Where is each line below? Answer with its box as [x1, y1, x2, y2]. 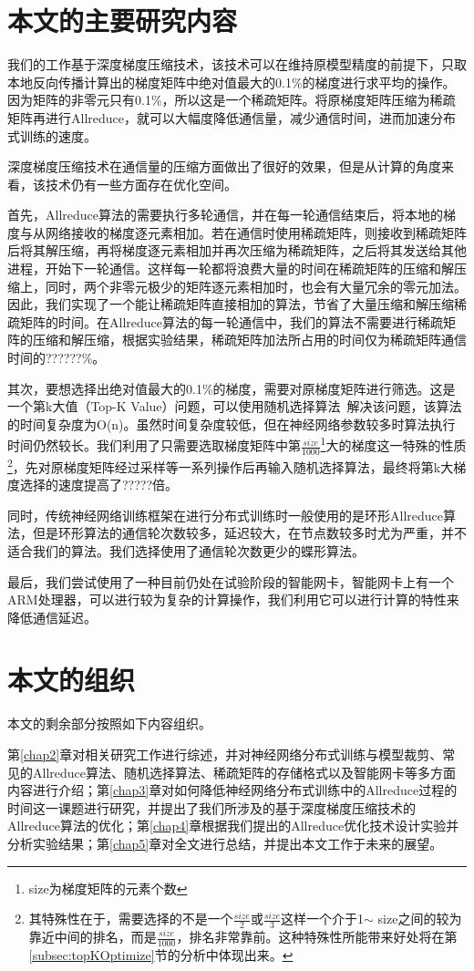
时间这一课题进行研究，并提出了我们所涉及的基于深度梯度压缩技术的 [7, 798, 416, 817]
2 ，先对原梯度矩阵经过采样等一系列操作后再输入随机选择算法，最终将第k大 [7, 454, 454, 476]
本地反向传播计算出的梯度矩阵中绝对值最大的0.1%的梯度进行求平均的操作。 [7, 72, 456, 91]
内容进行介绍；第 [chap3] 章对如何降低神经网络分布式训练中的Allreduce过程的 [7, 780, 458, 800]
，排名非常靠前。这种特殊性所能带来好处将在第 [176, 927, 458, 945]
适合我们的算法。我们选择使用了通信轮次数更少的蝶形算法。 [7, 541, 365, 560]
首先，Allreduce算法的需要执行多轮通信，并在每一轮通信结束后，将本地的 [7, 205, 443, 224]
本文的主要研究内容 [7, 2, 238, 39]
